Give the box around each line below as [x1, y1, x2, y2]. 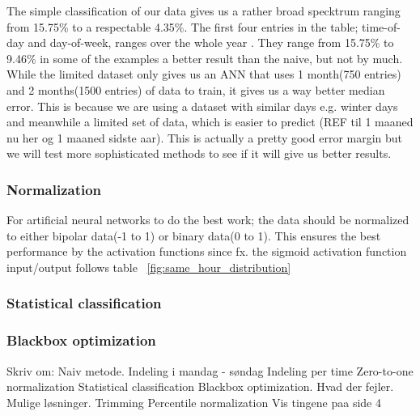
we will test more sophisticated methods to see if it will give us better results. [6, 145, 392, 162]
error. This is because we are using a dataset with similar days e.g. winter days [6, 97, 398, 114]
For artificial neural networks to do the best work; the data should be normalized [6, 211, 409, 228]
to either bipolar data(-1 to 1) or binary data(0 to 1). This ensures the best [6, 227, 381, 244]
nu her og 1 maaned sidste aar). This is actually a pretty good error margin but [6, 129, 403, 146]
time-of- [362, 18, 401, 35]
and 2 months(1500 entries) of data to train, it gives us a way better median [6, 81, 385, 98]
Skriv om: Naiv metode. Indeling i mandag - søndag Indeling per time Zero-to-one [6, 362, 414, 379]
